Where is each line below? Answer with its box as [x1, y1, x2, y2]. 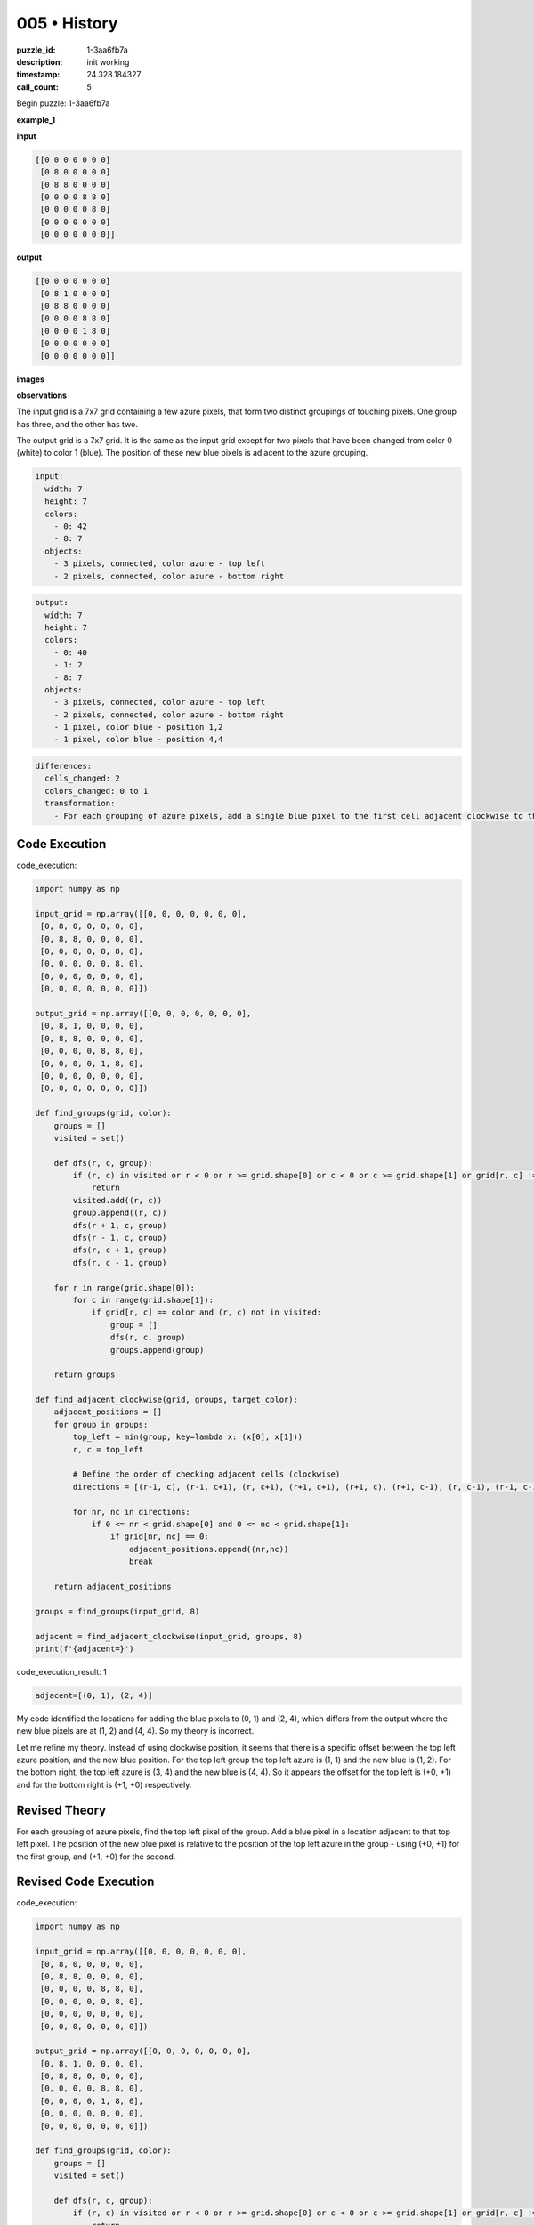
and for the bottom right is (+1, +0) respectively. [16, 1779, 192, 1790]
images [16, 374, 44, 384]
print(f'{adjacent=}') [35, 1643, 134, 1654]
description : [16, 56, 63, 67]
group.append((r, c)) [72, 1208, 167, 1218]
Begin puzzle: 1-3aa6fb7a [16, 98, 110, 109]
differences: [35, 761, 93, 772]
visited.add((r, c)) [72, 1195, 163, 1205]
